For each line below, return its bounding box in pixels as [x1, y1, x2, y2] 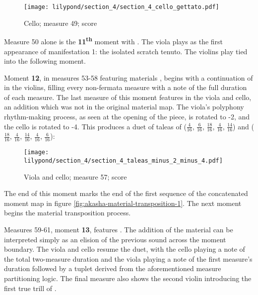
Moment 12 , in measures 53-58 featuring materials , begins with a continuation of [4, 72, 253, 83]
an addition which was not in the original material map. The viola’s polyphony [4, 101, 244, 112]
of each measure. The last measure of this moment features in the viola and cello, [4, 92, 252, 102]
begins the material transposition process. [4, 207, 131, 218]
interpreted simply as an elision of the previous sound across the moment [4, 234, 226, 244]
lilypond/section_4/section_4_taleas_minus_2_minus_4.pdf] [24, 157, 223, 164]
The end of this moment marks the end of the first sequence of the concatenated [4, 188, 248, 198]
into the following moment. [4, 56, 86, 66]
